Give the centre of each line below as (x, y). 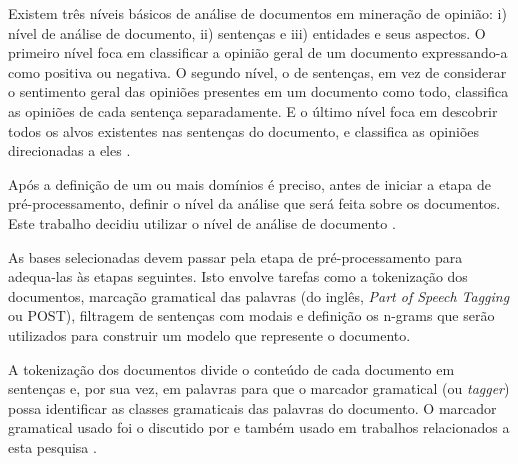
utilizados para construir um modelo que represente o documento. (209, 334)
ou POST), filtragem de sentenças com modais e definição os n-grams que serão (251, 315)
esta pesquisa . (52, 446)
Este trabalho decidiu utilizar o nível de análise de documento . (202, 222)
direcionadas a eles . (69, 150)
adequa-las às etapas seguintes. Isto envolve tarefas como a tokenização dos (238, 276)
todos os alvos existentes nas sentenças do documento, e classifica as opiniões (244, 130)
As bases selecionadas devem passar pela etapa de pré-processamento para (235, 256)
